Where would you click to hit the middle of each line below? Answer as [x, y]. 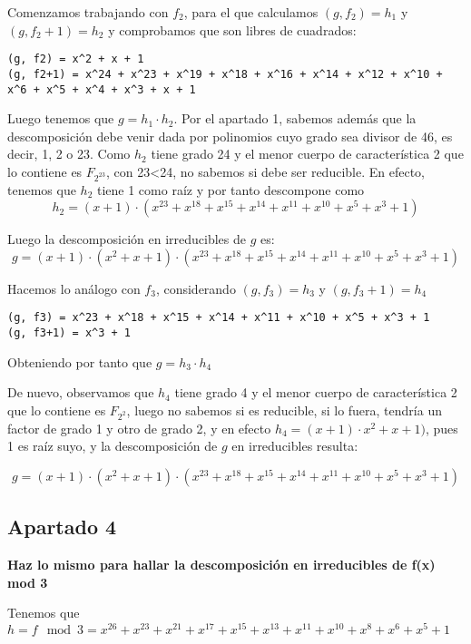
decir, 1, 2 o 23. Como [69, 154]
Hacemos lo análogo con [74, 288]
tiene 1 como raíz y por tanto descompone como [231, 189]
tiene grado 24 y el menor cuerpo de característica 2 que [307, 154]
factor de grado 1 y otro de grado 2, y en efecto [139, 428]
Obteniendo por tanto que [80, 361]
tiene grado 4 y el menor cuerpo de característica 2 [316, 392]
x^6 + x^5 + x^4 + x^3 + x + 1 [102, 89]
